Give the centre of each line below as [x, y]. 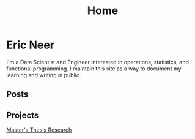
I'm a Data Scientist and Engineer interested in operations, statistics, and [98, 62]
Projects [23, 115]
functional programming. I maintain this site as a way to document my [94, 69]
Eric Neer [31, 45]
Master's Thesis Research [39, 130]
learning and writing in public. [44, 75]
